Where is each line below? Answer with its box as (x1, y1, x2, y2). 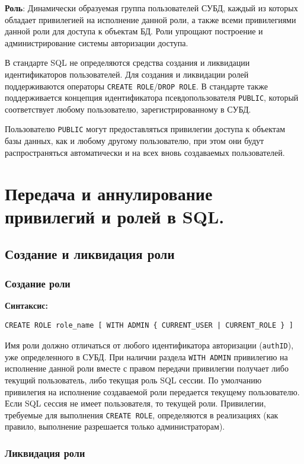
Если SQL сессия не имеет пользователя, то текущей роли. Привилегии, (5, 397, 266, 409)
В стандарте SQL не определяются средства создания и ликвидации (5, 56, 250, 69)
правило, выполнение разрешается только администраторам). (5, 420, 225, 433)
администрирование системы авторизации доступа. (5, 36, 188, 49)
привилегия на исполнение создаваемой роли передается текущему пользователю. (5, 385, 300, 398)
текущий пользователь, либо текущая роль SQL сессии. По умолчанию (5, 373, 262, 386)
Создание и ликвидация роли (5, 245, 175, 263)
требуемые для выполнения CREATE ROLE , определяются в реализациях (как (5, 408, 279, 421)
